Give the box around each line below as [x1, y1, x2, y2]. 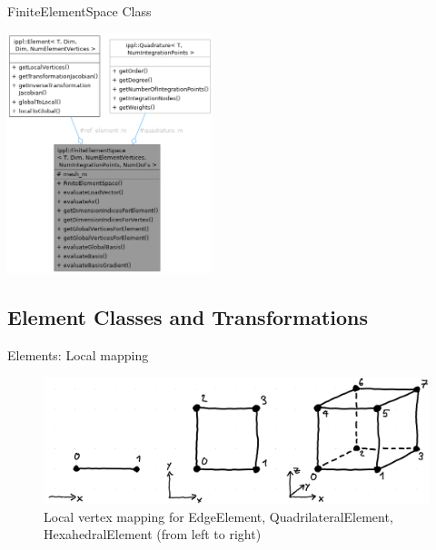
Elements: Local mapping [7, 345, 149, 364]
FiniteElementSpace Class [7, 2, 152, 20]
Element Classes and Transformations [7, 303, 369, 331]
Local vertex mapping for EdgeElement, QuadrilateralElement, [44, 506, 393, 525]
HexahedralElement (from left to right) [44, 525, 262, 544]
